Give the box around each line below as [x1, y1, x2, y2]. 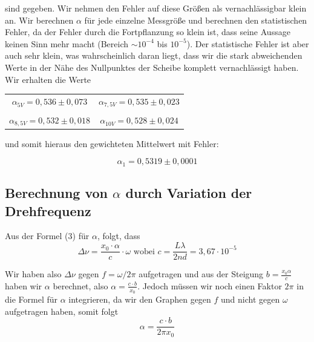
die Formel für [5, 293, 58, 306]
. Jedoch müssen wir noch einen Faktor [137, 279, 282, 292]
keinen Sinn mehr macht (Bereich [5, 37, 129, 50]
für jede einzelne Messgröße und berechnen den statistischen [84, 13, 307, 26]
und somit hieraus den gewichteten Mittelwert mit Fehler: [5, 137, 219, 150]
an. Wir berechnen [5, 13, 74, 26]
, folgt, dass [97, 229, 140, 242]
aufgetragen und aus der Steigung [139, 268, 264, 280]
